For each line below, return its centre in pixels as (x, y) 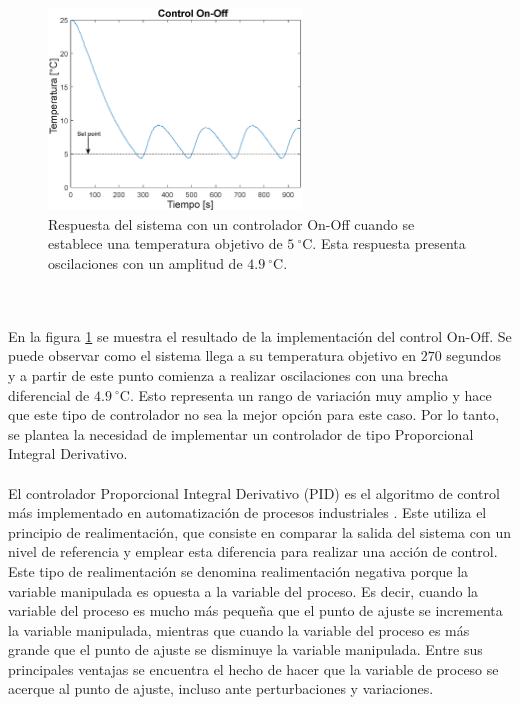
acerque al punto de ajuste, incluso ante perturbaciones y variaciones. (221, 688)
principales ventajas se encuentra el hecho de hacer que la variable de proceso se (253, 668)
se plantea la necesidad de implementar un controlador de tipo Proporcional (241, 433)
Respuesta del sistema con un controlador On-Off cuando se (231, 223)
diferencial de (49, 394)
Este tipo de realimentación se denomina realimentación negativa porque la (238, 570)
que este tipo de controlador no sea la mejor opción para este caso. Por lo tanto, (254, 414)
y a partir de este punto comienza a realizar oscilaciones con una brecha (228, 374)
